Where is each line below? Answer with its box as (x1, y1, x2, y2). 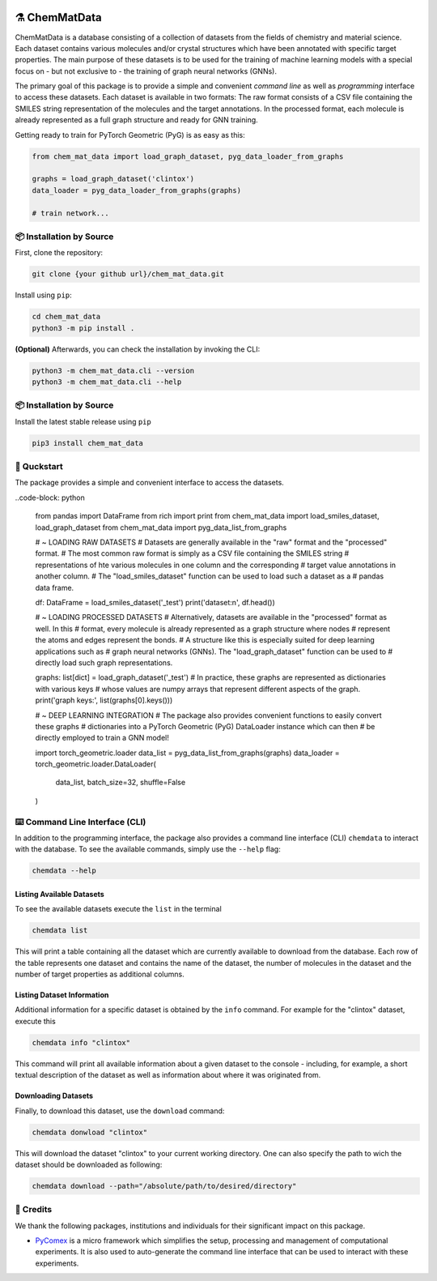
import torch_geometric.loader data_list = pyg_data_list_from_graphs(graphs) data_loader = (35, 748, 340, 758)
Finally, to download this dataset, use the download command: (15, 1106, 225, 1116)
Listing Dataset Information (15, 990, 109, 1000)
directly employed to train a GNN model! (35, 733, 169, 743)
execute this (15, 1016, 56, 1026)
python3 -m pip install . (32, 323, 135, 332)
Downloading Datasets (15, 1091, 93, 1101)
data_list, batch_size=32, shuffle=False (55, 778, 186, 788)
